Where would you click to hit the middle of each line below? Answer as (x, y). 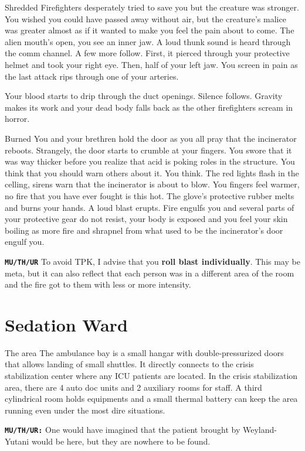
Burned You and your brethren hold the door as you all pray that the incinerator (151, 138)
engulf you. (25, 242)
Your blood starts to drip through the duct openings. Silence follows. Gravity (144, 96)
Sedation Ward (66, 324)
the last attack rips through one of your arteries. (92, 76)
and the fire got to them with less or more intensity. (98, 284)
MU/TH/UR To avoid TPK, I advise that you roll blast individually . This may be (152, 261)
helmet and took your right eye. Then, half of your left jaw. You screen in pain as (151, 64)
